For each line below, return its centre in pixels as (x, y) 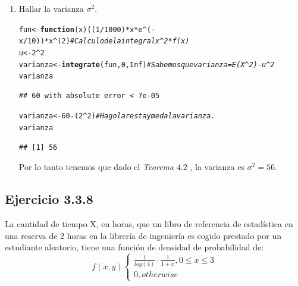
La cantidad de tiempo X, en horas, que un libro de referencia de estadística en (149, 224)
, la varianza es (217, 167)
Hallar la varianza (51, 8)
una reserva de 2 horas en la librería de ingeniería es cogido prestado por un (143, 235)
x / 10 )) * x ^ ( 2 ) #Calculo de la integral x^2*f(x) (104, 41)
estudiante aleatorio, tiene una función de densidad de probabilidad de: (134, 247)
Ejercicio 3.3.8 (49, 199)
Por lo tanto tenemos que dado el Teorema (96, 167)
